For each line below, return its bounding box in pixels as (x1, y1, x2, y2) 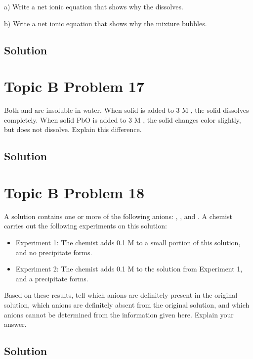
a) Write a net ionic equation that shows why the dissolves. (4, 1, 183, 11)
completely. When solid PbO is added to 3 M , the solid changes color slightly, (4, 114, 241, 125)
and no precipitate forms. (15, 247, 92, 257)
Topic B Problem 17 (4, 76, 145, 96)
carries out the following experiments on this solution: (4, 221, 167, 231)
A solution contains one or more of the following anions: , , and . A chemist (4, 211, 232, 221)
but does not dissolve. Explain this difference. (4, 124, 142, 135)
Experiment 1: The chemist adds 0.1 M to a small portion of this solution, (15, 237, 241, 247)
